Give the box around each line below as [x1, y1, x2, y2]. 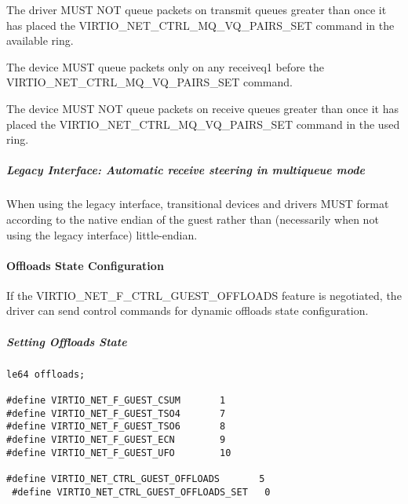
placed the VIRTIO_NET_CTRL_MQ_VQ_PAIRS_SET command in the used [6, 115, 400, 132]
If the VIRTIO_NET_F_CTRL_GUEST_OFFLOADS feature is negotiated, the [6, 287, 402, 303]
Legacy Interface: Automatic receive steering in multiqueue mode [6, 162, 365, 178]
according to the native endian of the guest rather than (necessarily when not [6, 210, 379, 227]
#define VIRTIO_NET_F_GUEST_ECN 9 [6, 433, 226, 445]
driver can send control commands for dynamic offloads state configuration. [6, 302, 369, 319]
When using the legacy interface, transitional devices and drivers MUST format [6, 195, 389, 212]
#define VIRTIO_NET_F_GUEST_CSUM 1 [6, 394, 226, 406]
